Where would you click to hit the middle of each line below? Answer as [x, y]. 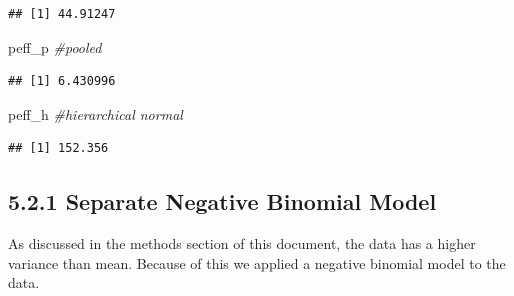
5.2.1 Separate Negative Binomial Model [222, 201]
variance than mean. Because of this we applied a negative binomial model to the [257, 262]
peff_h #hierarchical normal [95, 113]
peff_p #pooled [55, 46]
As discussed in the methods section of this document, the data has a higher [242, 243]
